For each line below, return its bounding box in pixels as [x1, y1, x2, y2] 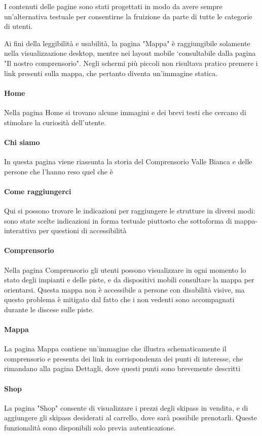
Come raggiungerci [4, 186, 71, 196]
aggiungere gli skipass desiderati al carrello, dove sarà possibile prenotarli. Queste [4, 412, 257, 423]
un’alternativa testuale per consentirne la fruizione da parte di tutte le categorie [4, 11, 252, 21]
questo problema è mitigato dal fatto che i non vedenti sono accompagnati [4, 294, 235, 305]
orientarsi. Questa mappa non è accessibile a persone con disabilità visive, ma [4, 284, 245, 295]
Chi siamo [4, 136, 40, 147]
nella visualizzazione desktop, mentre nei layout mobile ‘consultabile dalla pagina [4, 48, 256, 58]
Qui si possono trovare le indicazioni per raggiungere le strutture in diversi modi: [4, 205, 255, 215]
